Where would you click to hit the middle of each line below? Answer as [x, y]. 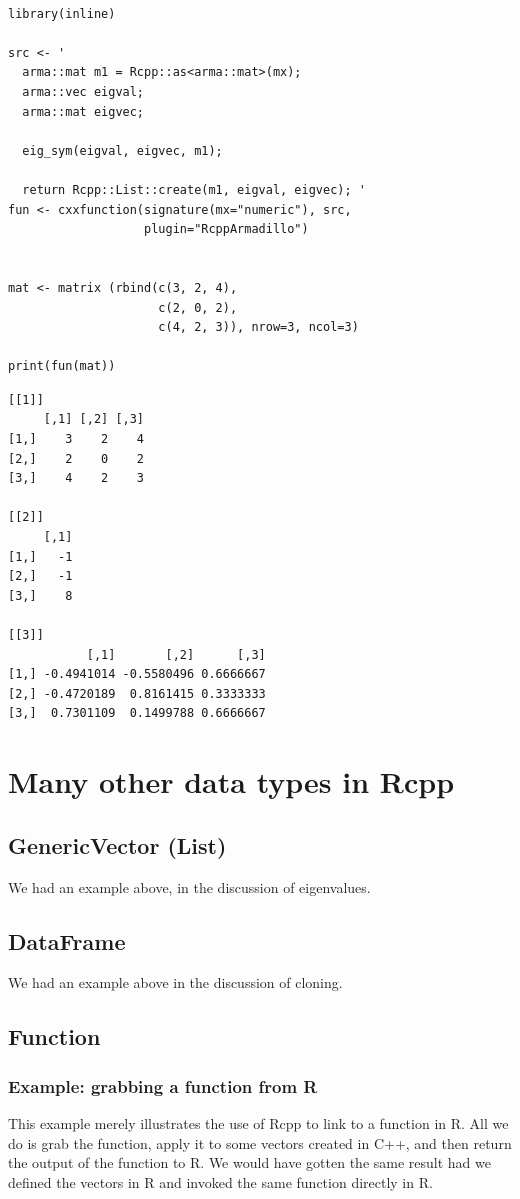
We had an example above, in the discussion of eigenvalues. [189, 886]
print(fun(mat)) [62, 366]
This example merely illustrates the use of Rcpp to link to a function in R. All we [258, 1122]
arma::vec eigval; [83, 91]
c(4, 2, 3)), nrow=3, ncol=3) [258, 327]
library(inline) [62, 13]
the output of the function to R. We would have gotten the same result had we [249, 1162]
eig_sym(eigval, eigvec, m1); [122, 150]
